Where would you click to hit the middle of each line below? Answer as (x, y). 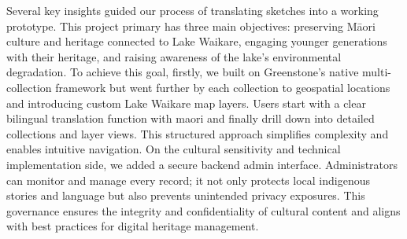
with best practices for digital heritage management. (133, 226)
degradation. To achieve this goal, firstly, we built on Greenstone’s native (183, 72)
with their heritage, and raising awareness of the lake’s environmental (174, 56)
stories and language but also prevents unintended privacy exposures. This (186, 195)
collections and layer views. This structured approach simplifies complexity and (198, 133)
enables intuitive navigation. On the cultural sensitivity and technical (174, 149)
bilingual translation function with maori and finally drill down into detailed (191, 118)
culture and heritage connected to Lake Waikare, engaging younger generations (197, 41)
